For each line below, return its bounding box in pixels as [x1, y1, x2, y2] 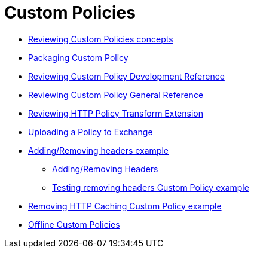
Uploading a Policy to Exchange [28, 126, 153, 137]
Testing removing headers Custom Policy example [52, 182, 249, 193]
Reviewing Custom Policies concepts [28, 33, 173, 44]
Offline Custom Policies [28, 219, 120, 230]
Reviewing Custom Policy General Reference [28, 89, 204, 100]
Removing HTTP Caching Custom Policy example [28, 200, 222, 211]
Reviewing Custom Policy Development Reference [28, 71, 225, 81]
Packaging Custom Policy [28, 52, 128, 63]
